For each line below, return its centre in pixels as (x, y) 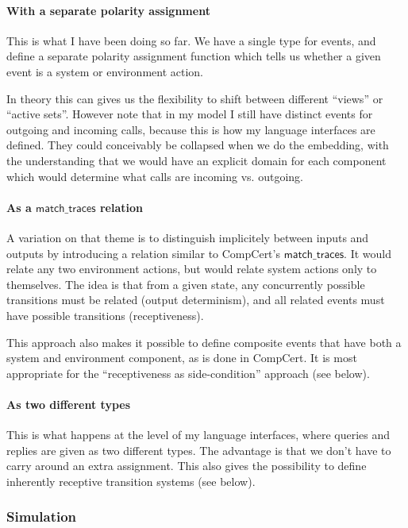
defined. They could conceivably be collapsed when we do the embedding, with (198, 145)
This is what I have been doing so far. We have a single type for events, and (191, 40)
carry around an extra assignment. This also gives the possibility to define (187, 466)
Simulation (42, 516)
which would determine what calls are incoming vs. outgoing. (155, 176)
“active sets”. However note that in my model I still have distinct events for (190, 114)
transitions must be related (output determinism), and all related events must (196, 300)
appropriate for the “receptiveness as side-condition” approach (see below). (188, 373)
